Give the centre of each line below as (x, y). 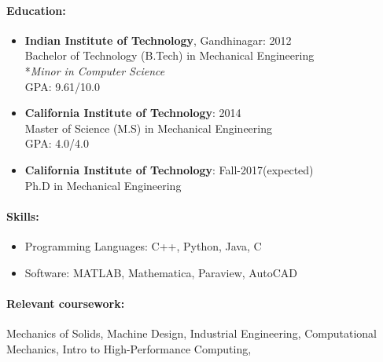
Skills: (23, 216)
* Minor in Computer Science (95, 70)
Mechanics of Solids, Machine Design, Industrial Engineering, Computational (192, 333)
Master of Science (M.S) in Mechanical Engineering (148, 128)
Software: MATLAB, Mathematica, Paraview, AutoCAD (161, 272)
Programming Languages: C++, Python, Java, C (143, 245)
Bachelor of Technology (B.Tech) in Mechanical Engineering (169, 55)
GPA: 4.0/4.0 (57, 143)
